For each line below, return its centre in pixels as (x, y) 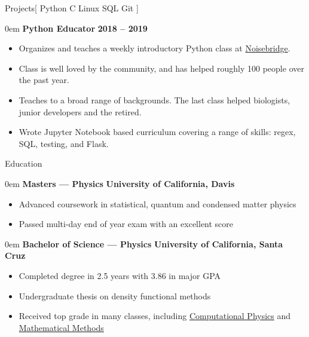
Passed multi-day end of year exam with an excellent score (126, 224)
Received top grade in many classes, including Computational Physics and (155, 316)
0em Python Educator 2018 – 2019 (76, 28)
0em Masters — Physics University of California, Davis (120, 183)
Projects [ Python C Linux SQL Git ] (72, 8)
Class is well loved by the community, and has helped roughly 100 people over (161, 68)
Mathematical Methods (61, 327)
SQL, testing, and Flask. (64, 143)
